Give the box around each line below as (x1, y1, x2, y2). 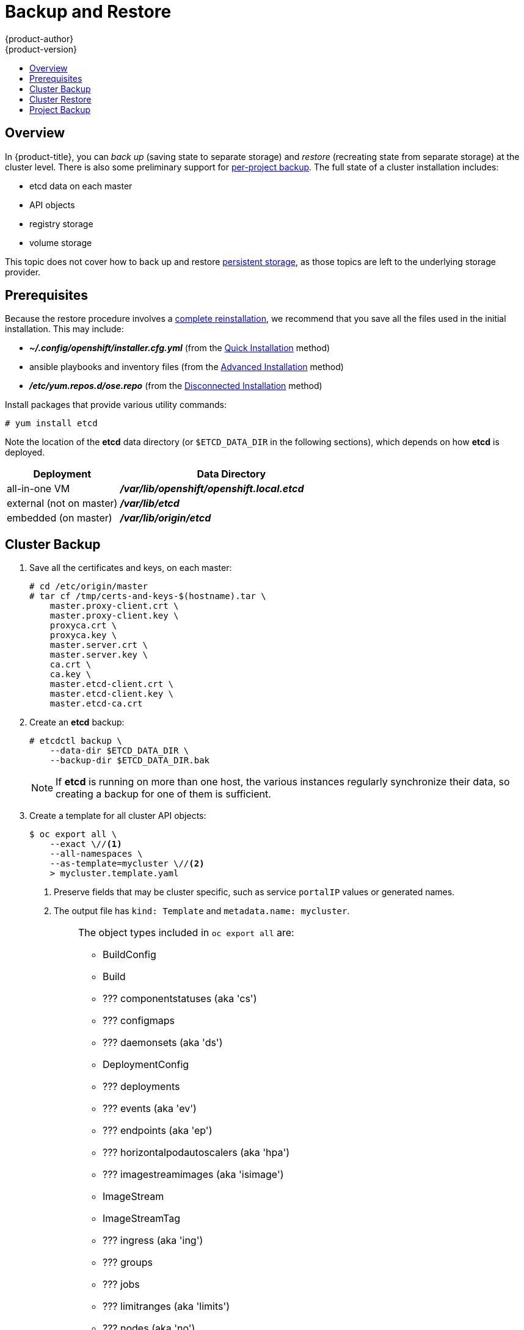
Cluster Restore (29, 93, 92, 104)
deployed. (5, 447, 45, 458)
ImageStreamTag (102, 1212, 181, 1225)
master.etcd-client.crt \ (49, 679, 174, 689)
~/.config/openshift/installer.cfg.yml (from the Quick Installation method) (29, 343, 330, 354)
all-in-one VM (7, 482, 70, 495)
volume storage (29, 237, 92, 248)
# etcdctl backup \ (29, 736, 122, 746)
